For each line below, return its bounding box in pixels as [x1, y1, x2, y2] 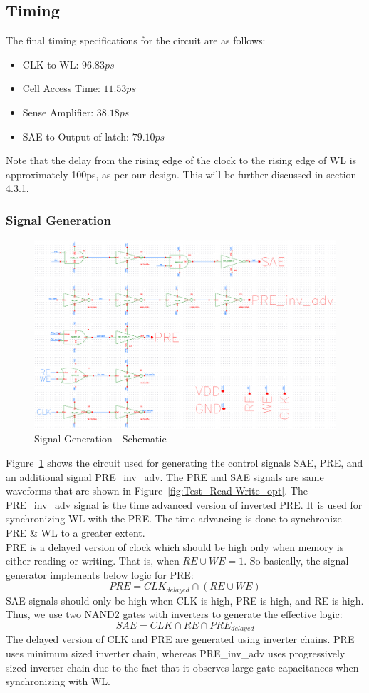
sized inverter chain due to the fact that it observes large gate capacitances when [6, 659, 359, 674]
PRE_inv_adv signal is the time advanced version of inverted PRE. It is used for [6, 497, 363, 512]
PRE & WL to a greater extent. [6, 525, 145, 540]
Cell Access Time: [22, 81, 100, 96]
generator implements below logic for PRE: [6, 567, 194, 582]
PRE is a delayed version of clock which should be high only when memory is [6, 539, 344, 554]
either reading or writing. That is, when [6, 553, 180, 568]
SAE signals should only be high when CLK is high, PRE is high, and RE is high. [6, 592, 364, 607]
